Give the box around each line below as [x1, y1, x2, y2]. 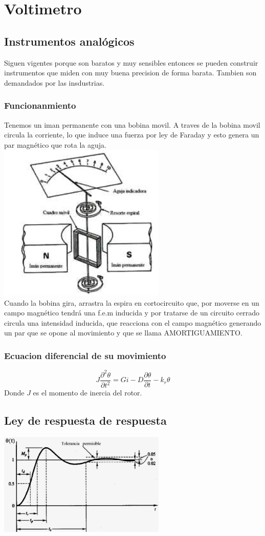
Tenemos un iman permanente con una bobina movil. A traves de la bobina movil [4, 119, 260, 130]
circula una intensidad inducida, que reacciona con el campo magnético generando [4, 317, 261, 328]
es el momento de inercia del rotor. [33, 387, 142, 398]
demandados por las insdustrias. [4, 77, 105, 88]
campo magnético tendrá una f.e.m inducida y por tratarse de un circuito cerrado [4, 307, 259, 318]
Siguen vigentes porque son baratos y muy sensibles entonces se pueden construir [4, 57, 258, 68]
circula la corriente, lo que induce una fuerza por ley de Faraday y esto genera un [4, 129, 259, 140]
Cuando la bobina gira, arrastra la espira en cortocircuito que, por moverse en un [4, 297, 259, 308]
